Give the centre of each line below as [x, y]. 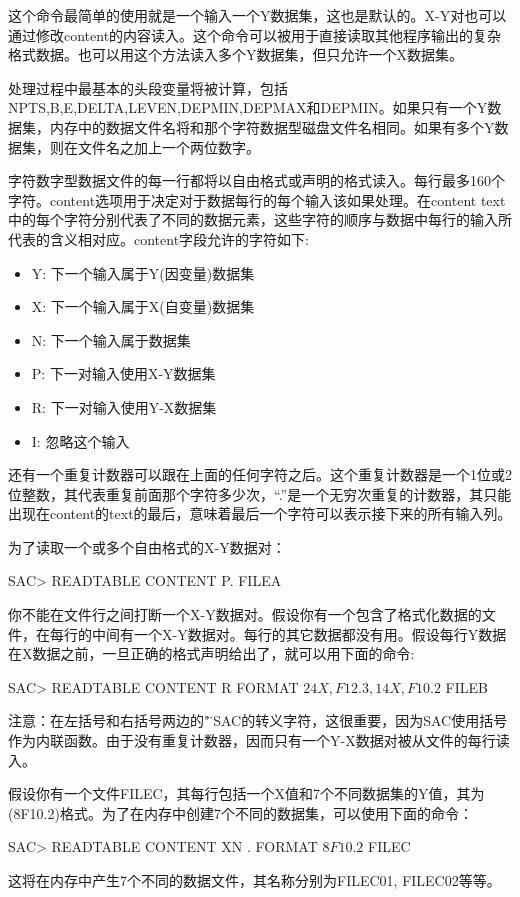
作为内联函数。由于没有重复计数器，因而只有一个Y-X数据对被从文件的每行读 [259, 740]
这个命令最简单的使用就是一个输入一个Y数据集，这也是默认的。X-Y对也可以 [257, 15]
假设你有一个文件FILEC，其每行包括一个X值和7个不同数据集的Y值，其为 [246, 793]
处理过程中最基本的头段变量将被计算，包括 [148, 87]
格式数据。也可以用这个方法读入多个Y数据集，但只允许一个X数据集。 [235, 54]
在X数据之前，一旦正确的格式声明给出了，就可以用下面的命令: [211, 653]
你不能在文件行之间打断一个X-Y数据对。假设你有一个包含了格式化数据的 [245, 614]
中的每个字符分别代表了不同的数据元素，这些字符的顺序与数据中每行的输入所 [260, 219]
